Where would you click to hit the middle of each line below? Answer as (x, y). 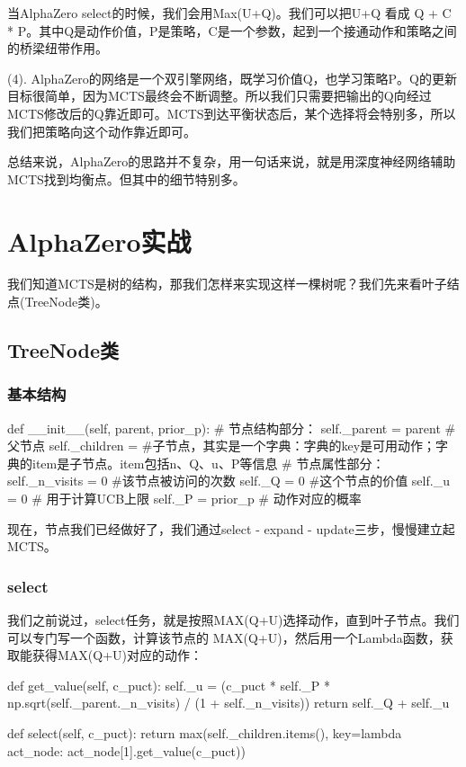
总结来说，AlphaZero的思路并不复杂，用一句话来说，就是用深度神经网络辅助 (232, 161)
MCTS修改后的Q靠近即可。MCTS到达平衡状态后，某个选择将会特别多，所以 (232, 113)
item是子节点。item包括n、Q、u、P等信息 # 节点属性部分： (208, 463)
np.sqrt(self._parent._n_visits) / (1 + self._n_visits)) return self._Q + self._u (229, 703)
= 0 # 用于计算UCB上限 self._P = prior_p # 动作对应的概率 (184, 499)
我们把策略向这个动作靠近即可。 (102, 131)
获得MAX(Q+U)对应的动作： (117, 655)
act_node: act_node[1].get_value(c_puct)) (126, 750)
